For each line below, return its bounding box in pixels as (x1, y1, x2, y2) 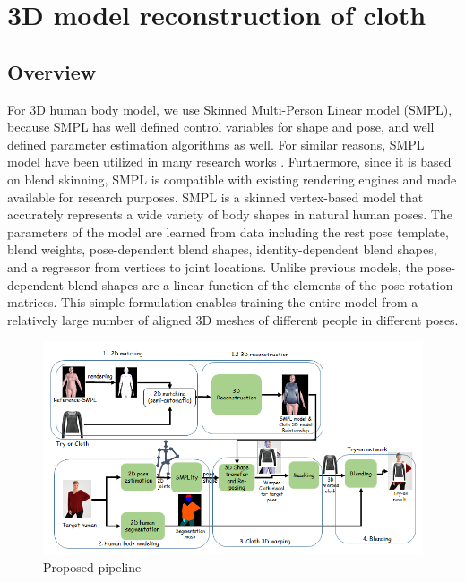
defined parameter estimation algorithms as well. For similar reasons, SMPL (7, 134, 425, 153)
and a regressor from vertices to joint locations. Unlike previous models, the (7, 257, 423, 276)
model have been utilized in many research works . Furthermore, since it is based (7, 152, 452, 171)
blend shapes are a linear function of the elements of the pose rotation (67, 275, 453, 294)
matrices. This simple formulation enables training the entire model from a (7, 293, 418, 312)
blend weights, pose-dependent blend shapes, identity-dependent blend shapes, (7, 240, 437, 259)
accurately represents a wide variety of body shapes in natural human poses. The (7, 205, 452, 224)
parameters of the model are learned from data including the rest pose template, (7, 222, 449, 241)
